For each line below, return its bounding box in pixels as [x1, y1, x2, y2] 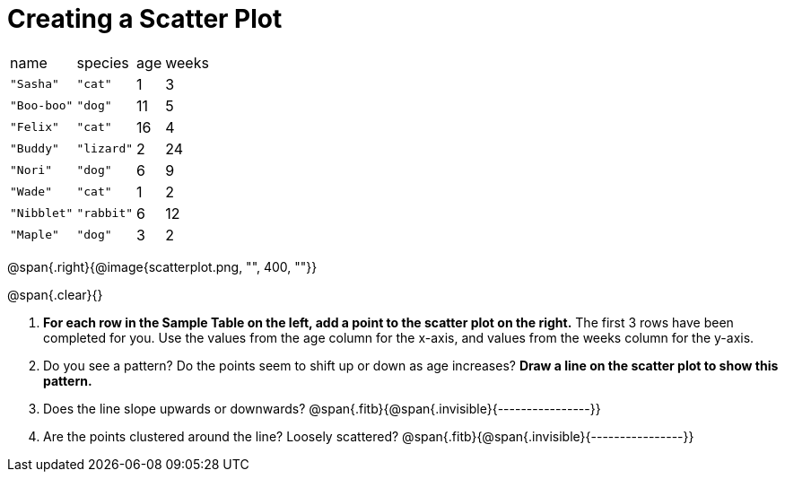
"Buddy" [10, 142, 59, 156]
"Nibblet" [10, 206, 74, 221]
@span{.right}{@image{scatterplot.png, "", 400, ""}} [7, 258, 318, 274]
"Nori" [10, 163, 52, 178]
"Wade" [10, 185, 52, 199]
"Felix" [10, 120, 59, 135]
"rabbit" [76, 206, 134, 221]
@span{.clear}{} [7, 286, 103, 302]
